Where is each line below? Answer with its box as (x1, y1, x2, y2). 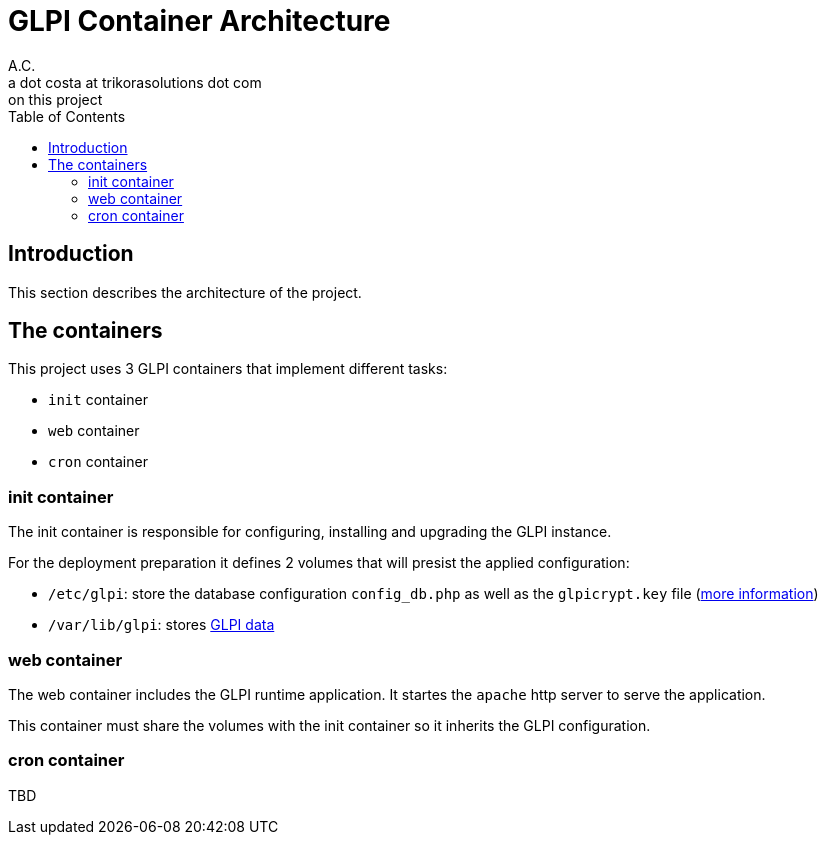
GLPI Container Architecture (8, 4, 391, 38)
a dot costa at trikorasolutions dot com (8, 73, 262, 91)
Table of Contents (8, 107, 126, 125)
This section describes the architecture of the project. (8, 283, 362, 301)
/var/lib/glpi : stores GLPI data (48, 616, 275, 634)
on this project (8, 90, 103, 108)
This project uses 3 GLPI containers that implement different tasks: (8, 360, 448, 378)
